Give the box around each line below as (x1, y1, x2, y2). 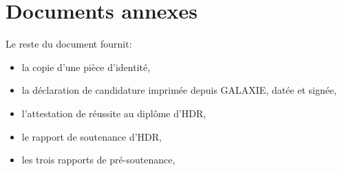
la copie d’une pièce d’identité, (21, 59, 151, 74)
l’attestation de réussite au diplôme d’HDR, (21, 105, 206, 120)
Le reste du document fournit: (6, 37, 132, 51)
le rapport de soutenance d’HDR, (21, 129, 162, 143)
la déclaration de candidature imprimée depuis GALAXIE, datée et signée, (21, 83, 337, 97)
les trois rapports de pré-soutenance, (21, 152, 175, 167)
